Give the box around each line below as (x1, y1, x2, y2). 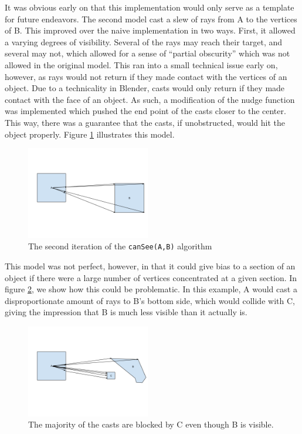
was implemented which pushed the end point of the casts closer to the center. (5, 105, 286, 117)
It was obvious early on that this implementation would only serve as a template (5, 1, 294, 13)
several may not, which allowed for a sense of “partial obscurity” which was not (5, 47, 290, 59)
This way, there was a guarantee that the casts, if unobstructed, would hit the (5, 116, 286, 128)
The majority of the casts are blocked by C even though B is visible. (28, 418, 274, 430)
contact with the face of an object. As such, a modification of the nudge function (5, 93, 295, 105)
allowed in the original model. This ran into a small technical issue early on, (5, 58, 278, 71)
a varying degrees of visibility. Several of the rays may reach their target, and (5, 35, 283, 48)
